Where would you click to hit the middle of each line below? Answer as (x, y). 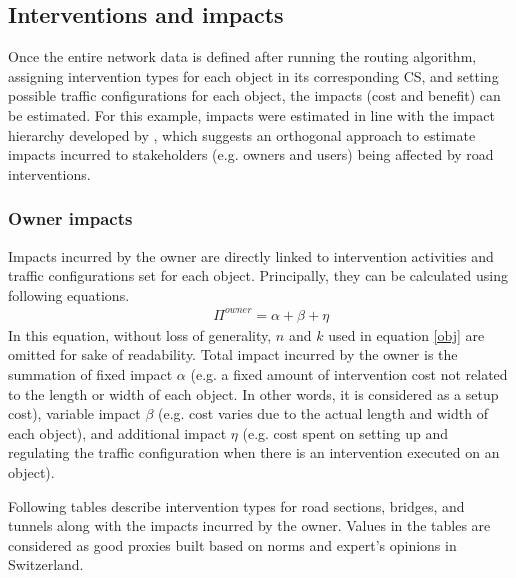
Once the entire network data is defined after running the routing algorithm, (242, 56)
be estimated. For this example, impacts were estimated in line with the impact (252, 114)
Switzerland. (46, 564)
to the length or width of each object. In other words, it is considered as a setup (253, 393)
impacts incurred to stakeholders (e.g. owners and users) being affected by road (251, 154)
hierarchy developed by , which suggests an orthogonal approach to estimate (242, 134)
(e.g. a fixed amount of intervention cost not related (349, 374)
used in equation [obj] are (406, 334)
